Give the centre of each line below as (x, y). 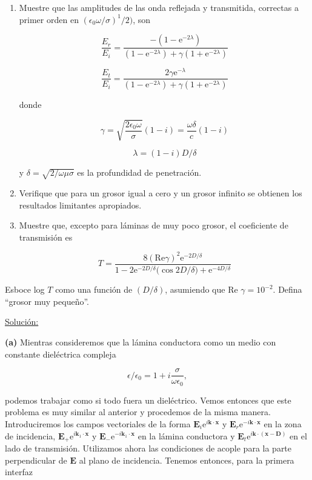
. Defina (287, 289)
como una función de (94, 289)
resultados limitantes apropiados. (80, 205)
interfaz (19, 472)
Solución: (22, 322)
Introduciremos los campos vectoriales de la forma (98, 423)
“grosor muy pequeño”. (47, 301)
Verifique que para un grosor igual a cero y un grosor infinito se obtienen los (161, 192)
